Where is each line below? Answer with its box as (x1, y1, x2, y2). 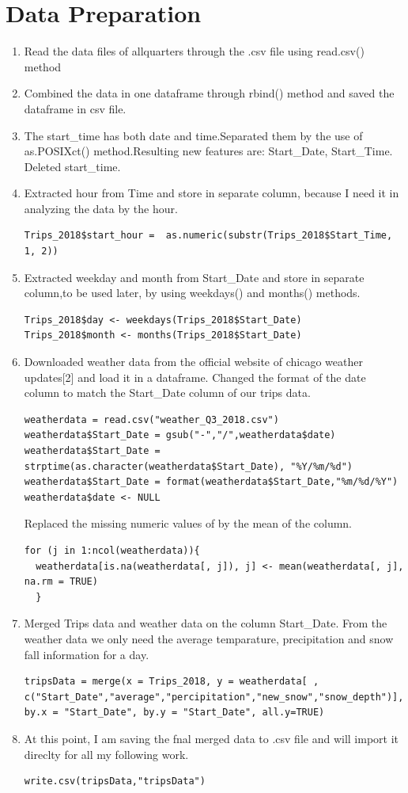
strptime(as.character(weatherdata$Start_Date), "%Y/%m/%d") (24, 460, 353, 472)
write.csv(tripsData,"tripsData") (24, 776, 206, 787)
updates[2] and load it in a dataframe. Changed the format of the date (24, 368, 366, 385)
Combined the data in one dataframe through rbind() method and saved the (24, 85, 395, 101)
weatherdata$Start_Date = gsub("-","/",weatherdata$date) (24, 429, 336, 441)
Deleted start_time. (24, 158, 121, 174)
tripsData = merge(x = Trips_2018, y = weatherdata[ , (24, 676, 319, 688)
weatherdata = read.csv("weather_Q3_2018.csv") (24, 414, 279, 425)
